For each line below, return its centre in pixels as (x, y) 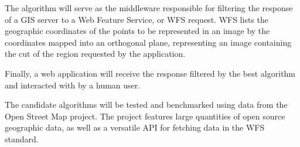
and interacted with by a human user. (73, 85)
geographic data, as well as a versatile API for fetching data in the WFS (135, 127)
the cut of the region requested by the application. (95, 54)
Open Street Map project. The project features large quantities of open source (145, 116)
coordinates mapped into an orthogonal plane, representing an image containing (148, 42)
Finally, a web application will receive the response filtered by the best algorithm (150, 73)
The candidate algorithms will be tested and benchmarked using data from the (146, 105)
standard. (22, 139)
